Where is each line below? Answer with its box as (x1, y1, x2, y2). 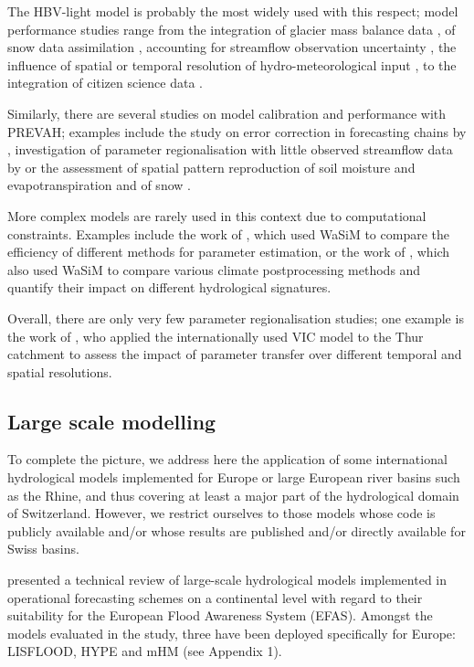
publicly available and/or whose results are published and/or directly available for (7, 521, 466, 540)
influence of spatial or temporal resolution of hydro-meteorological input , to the (7, 55, 457, 74)
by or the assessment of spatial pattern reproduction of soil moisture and (7, 157, 416, 176)
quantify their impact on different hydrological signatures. (7, 278, 332, 297)
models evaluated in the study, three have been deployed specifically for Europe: (7, 623, 456, 642)
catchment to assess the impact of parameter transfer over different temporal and (7, 344, 462, 364)
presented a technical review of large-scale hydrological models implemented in (7, 570, 448, 589)
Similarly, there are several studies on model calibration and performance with (7, 103, 447, 122)
